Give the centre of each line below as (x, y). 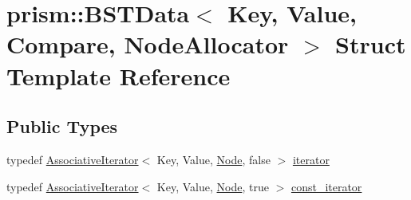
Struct (371, 44)
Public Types (62, 126)
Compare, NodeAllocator (148, 44)
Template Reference (119, 75)
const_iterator (326, 186)
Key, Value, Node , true (213, 186)
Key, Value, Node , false (213, 159)
